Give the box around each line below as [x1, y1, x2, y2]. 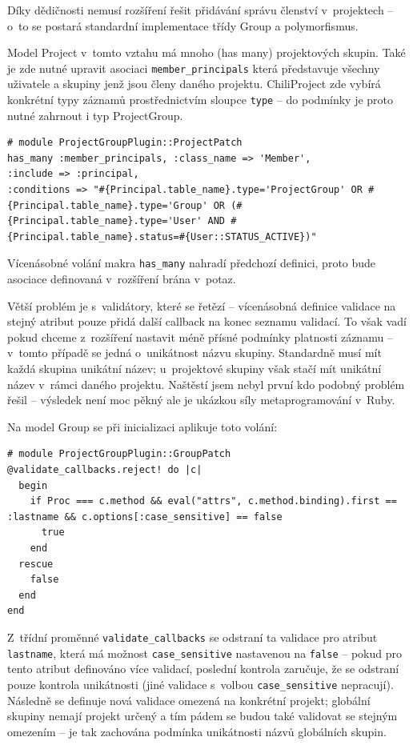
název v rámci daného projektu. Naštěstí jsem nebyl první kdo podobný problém [7, 375, 405, 392]
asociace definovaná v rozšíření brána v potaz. [7, 270, 236, 287]
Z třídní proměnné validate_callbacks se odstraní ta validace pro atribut [7, 628, 378, 645]
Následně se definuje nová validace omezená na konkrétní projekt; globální [7, 691, 371, 708]
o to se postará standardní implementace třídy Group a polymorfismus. [7, 17, 359, 34]
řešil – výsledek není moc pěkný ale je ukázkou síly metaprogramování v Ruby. [7, 391, 395, 408]
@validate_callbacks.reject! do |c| [7, 464, 202, 476]
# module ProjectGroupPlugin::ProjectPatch [7, 137, 243, 149]
